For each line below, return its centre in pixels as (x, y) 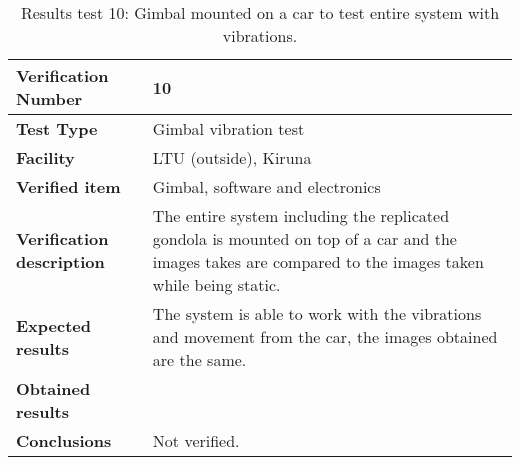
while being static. (216, 284)
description (60, 261)
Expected (53, 325)
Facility (45, 157)
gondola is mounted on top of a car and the (304, 238)
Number (49, 98)
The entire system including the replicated (301, 215)
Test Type (57, 128)
